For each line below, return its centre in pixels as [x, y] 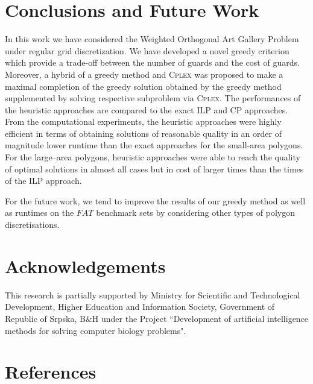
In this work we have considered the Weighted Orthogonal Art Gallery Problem [152, 39]
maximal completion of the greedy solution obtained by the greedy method [143, 86]
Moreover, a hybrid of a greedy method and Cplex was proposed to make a [144, 74]
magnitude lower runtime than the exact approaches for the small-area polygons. [154, 145]
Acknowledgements [85, 266]
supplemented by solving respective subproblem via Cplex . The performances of [153, 98]
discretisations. [32, 225]
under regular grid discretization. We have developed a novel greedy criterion [147, 50]
